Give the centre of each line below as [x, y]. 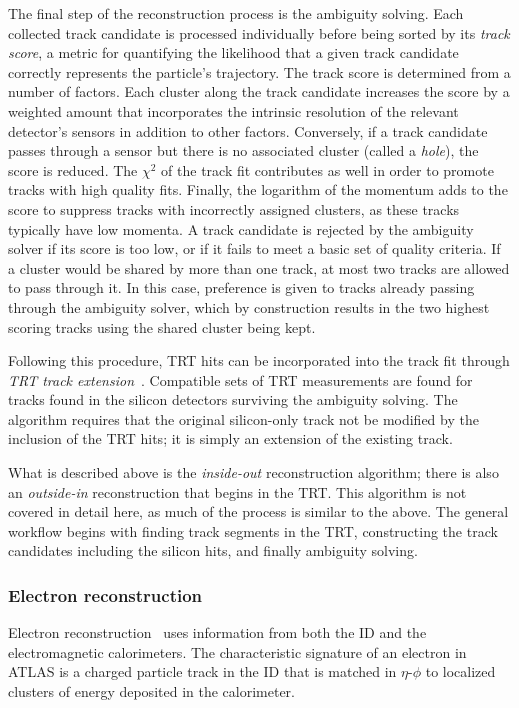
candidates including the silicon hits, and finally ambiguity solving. [213, 550]
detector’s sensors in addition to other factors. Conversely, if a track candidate [248, 130]
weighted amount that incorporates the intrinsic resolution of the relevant [233, 110]
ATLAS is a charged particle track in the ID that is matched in [202, 671]
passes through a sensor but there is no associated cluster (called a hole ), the [243, 150]
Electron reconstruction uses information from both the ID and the [217, 632]
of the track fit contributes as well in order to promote [327, 169]
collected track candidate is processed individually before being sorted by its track [259, 32]
